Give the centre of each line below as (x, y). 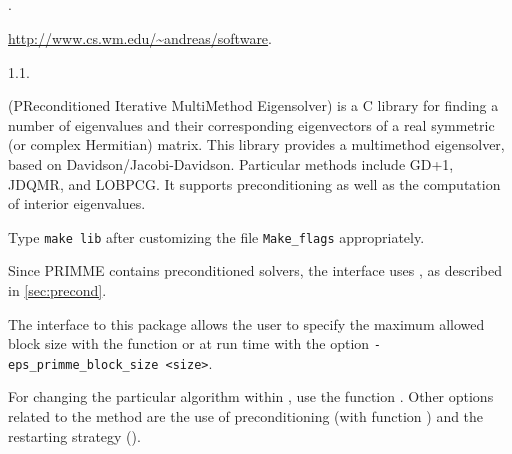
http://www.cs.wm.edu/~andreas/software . (140, 37)
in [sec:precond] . (57, 289)
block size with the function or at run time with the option (189, 343)
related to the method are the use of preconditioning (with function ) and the (246, 416)
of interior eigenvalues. (77, 203)
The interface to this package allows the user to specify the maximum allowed (246, 323)
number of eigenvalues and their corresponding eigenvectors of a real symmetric (251, 124)
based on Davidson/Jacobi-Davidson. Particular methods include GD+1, (231, 163)
